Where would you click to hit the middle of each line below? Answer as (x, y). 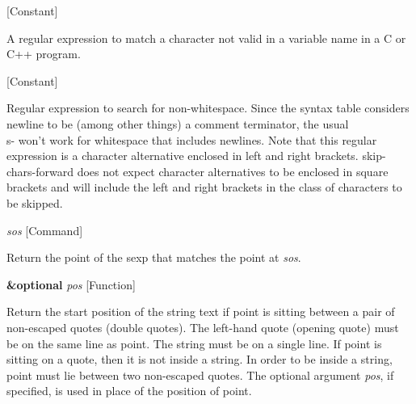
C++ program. (44, 54)
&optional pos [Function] (71, 284)
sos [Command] (45, 230)
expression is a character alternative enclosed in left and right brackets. (183, 156)
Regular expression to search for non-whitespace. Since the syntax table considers (208, 108)
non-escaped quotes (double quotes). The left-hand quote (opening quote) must (203, 327)
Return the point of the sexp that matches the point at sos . (154, 257)
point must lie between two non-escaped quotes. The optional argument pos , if (200, 375)
